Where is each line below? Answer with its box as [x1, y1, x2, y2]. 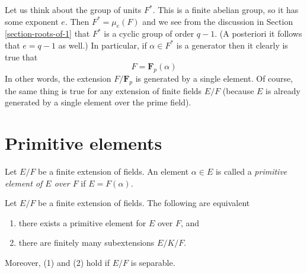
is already [266, 84, 300, 97]
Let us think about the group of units [5, 4, 142, 15]
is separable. [130, 256, 175, 269]
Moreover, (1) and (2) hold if [5, 256, 110, 269]
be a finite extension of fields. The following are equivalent [38, 197, 250, 209]
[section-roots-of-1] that [5, 27, 90, 40]
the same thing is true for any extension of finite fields [5, 84, 202, 97]
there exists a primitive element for [18, 216, 146, 229]
